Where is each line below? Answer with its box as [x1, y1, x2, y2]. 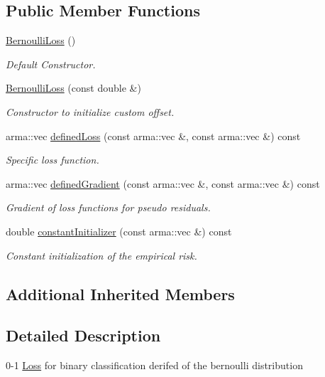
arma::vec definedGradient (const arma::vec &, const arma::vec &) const [6, 176, 320, 191]
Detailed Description [6, 324, 161, 346]
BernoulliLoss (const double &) [6, 80, 141, 95]
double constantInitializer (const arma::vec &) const [6, 223, 232, 238]
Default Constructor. [6, 56, 96, 71]
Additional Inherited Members [6, 282, 235, 304]
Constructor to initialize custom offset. [6, 104, 175, 119]
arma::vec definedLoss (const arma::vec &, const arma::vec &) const [6, 128, 301, 143]
